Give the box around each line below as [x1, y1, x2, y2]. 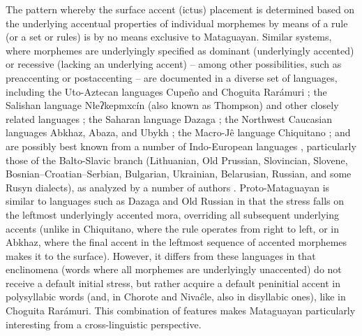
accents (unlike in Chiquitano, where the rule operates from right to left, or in [6, 221, 339, 235]
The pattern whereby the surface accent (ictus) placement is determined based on [6, 2, 355, 16]
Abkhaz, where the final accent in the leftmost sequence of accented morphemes [6, 235, 347, 249]
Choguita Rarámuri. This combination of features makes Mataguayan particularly [6, 303, 356, 318]
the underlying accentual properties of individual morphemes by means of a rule [6, 15, 348, 30]
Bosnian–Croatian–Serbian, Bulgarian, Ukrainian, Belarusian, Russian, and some [6, 166, 352, 181]
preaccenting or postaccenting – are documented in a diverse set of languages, [6, 70, 338, 85]
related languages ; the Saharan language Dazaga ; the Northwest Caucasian [6, 111, 332, 126]
